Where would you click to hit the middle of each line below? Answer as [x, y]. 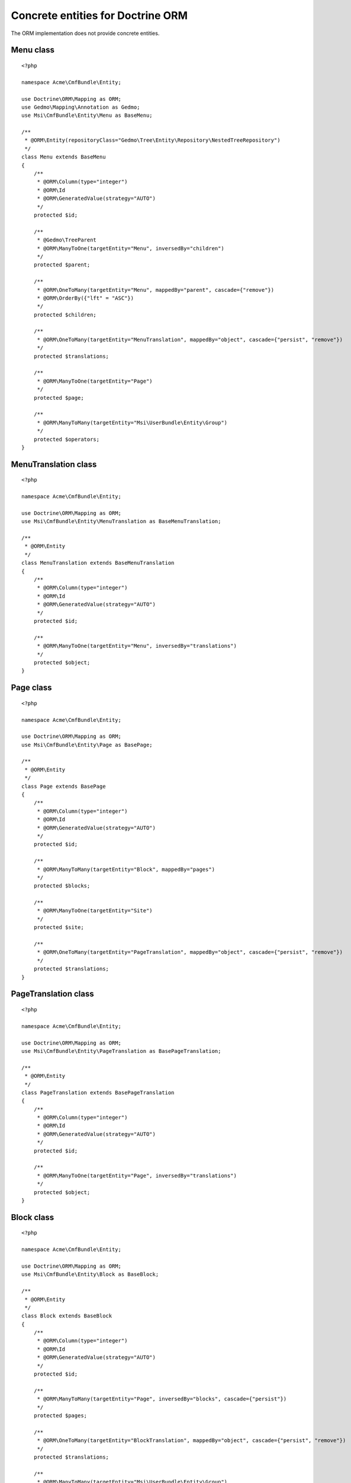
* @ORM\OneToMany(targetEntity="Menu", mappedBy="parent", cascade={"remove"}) [156, 290]
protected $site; [59, 927]
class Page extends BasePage [64, 786]
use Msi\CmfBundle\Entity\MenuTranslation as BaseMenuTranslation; [121, 521]
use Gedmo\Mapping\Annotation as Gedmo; [81, 107]
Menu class [33, 50]
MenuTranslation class [54, 464]
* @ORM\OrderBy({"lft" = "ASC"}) [86, 298]
